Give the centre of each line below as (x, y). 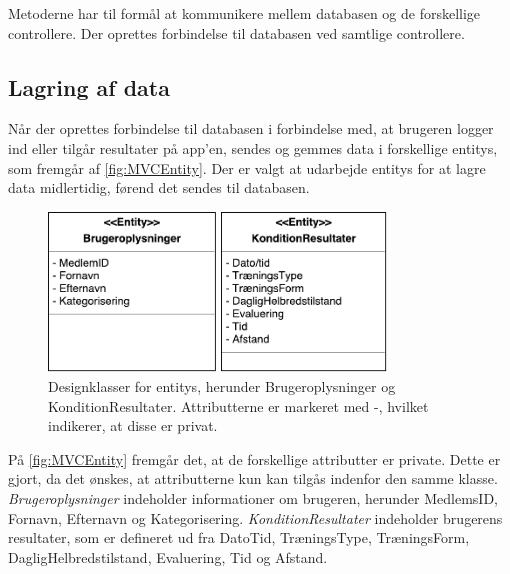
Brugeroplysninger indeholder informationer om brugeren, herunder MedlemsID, (253, 497)
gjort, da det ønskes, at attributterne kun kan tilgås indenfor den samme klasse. (253, 478)
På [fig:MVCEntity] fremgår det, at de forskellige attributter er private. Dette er (254, 458)
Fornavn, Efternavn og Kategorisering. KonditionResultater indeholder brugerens (255, 517)
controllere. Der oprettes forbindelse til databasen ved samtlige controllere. (236, 32)
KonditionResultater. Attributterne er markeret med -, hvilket (238, 405)
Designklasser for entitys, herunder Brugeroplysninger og (222, 385)
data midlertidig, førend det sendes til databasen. (159, 187)
